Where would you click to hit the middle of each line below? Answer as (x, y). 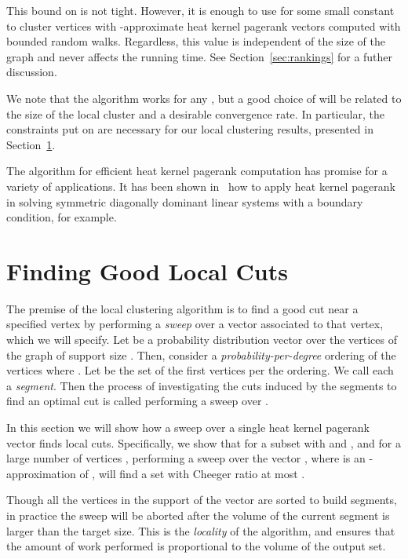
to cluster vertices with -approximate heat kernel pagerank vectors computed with (204, 26)
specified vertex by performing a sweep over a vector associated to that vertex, (195, 324)
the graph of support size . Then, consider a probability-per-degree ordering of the (201, 354)
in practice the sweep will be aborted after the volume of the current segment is (198, 515)
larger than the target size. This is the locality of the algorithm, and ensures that (201, 530)
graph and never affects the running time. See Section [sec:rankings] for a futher (200, 56)
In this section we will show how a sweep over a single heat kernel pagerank (188, 427)
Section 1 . (31, 144)
